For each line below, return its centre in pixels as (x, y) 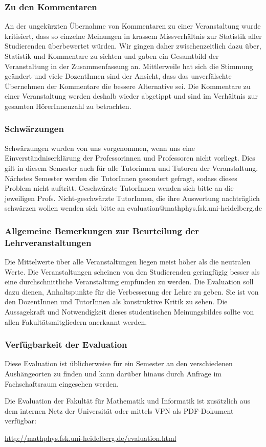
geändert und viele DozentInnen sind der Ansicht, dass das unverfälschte (118, 76)
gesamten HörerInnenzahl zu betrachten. (68, 106)
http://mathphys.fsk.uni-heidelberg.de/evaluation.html (91, 438)
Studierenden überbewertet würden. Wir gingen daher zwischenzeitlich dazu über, (133, 46)
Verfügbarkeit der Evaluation (66, 344)
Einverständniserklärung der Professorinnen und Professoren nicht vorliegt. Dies (130, 158)
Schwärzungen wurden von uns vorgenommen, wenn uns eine (100, 148)
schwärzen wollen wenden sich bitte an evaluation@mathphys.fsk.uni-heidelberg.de (133, 208)
